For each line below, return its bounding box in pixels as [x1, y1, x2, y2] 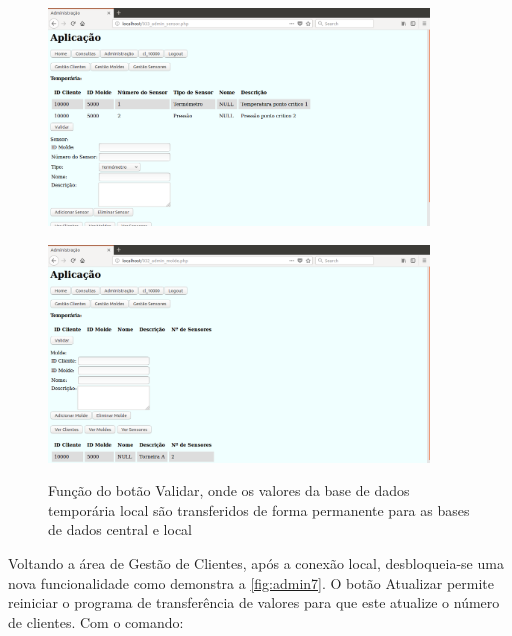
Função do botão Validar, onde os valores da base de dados [48, 480, 410, 501]
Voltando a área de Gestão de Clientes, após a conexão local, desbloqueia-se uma [8, 552, 504, 573]
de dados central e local [48, 519, 192, 540]
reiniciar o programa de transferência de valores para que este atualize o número [8, 592, 500, 613]
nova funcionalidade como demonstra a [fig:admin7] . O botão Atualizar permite [8, 572, 494, 593]
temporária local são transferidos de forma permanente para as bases [48, 499, 470, 520]
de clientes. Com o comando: [8, 611, 184, 632]
